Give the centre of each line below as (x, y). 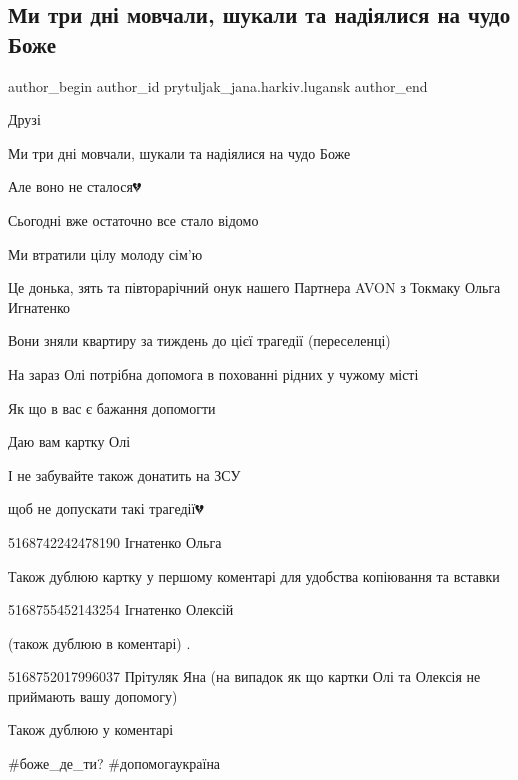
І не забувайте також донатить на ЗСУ (124, 474)
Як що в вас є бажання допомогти (112, 407)
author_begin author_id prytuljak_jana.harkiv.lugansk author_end (218, 85)
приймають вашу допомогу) (93, 695)
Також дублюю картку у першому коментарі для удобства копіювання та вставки (254, 575)
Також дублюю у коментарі (91, 729)
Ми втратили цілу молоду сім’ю (105, 253)
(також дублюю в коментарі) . (99, 642)
